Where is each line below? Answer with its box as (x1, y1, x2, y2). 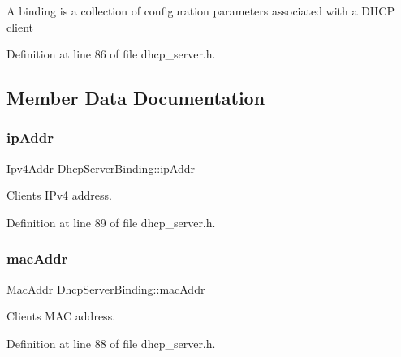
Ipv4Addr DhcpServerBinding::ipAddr (6, 159, 196, 176)
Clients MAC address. (6, 308, 116, 325)
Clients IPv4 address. (6, 187, 112, 204)
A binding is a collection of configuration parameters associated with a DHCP (6, 2, 395, 19)
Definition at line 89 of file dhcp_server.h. (6, 213, 216, 230)
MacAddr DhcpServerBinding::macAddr (6, 280, 205, 297)
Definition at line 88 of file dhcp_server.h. (6, 334, 216, 351)
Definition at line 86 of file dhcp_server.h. (6, 45, 216, 62)
